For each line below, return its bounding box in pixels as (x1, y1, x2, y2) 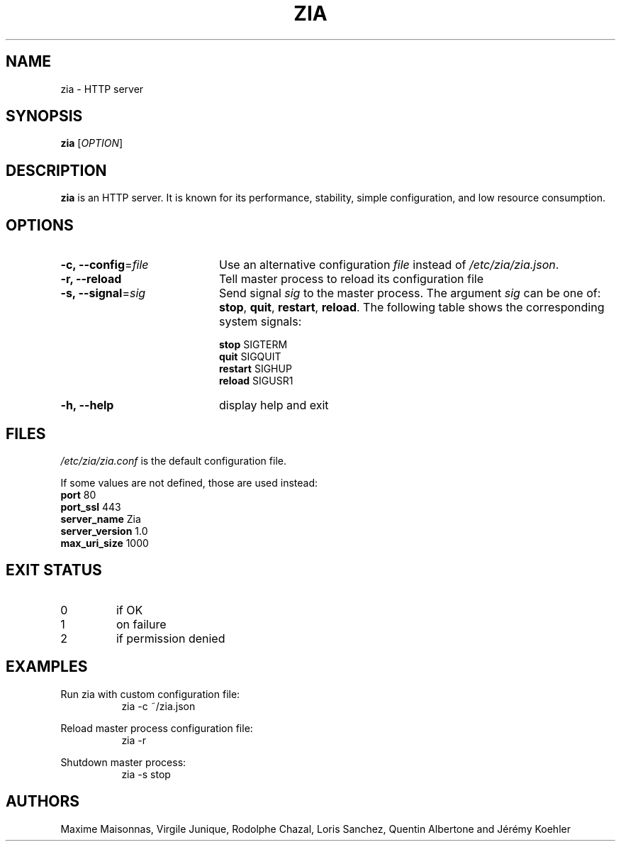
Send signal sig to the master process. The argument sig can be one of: (218, 286, 601, 301)
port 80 (60, 488, 96, 501)
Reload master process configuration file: (60, 721, 253, 734)
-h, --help (60, 398, 114, 413)
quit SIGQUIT (219, 350, 281, 363)
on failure (116, 616, 167, 631)
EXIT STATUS (6, 561, 102, 580)
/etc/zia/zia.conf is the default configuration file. (60, 454, 286, 467)
